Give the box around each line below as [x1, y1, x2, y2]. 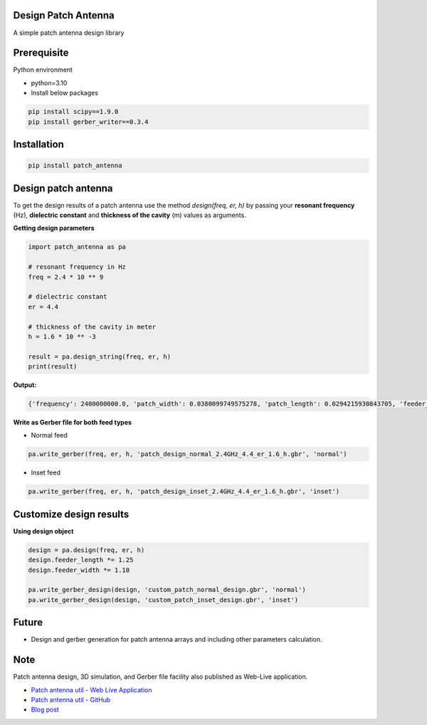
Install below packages [31, 89, 99, 97]
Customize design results [13, 508, 130, 520]
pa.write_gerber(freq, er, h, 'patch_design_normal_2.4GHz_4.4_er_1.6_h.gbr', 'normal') [28, 450, 348, 458]
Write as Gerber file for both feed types [13, 418, 132, 427]
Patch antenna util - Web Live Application [31, 685, 152, 694]
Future [13, 616, 43, 629]
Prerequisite [13, 47, 69, 59]
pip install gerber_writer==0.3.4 [28, 117, 149, 126]
